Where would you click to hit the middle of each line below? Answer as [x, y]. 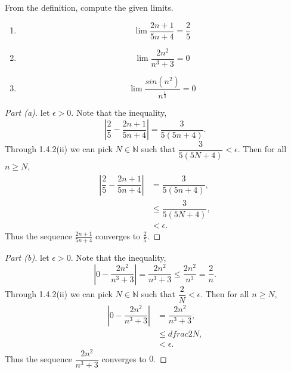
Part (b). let [27, 258]
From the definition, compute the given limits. [89, 7]
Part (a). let [27, 112]
